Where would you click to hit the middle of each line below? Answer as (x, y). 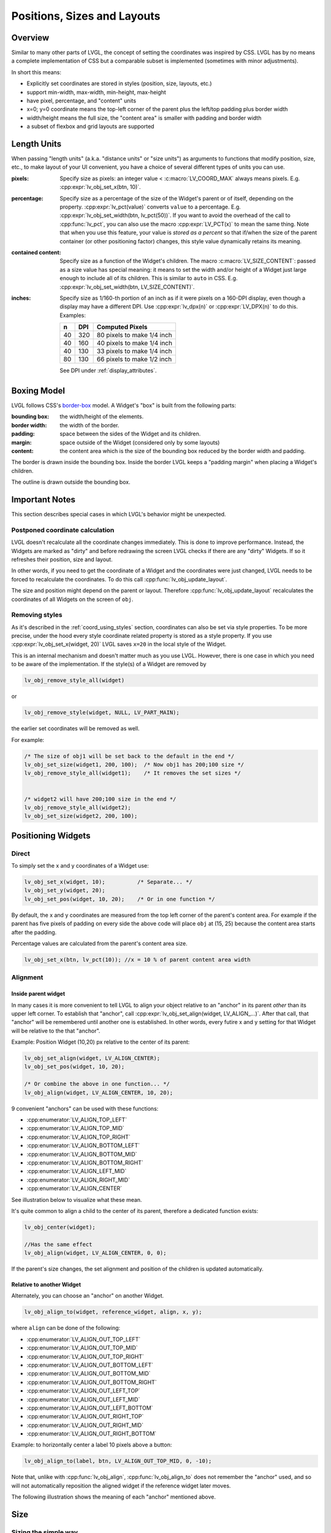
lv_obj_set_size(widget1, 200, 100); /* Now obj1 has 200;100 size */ (134, 764)
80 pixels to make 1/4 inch (134, 335)
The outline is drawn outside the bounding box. (71, 482)
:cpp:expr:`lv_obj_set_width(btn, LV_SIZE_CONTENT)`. (127, 287)
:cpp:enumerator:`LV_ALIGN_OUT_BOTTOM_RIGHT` (92, 1382)
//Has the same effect (58, 1244)
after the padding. (34, 932)
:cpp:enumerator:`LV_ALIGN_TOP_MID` (76, 1128)
